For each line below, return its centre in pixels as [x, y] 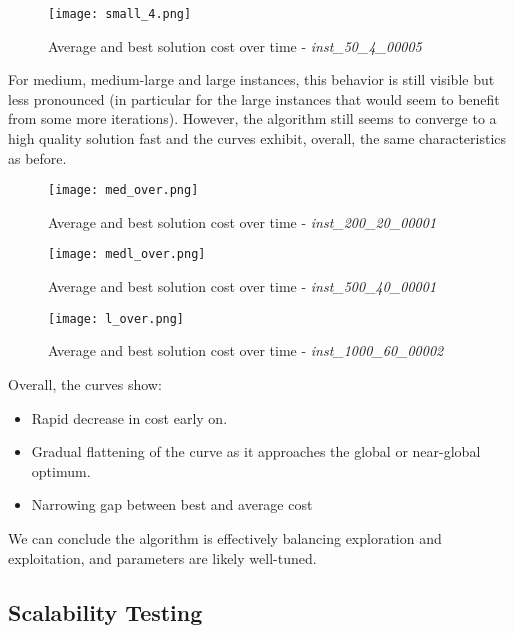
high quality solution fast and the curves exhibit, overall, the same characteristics [257, 138]
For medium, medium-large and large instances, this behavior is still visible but [251, 79]
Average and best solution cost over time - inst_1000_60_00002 [246, 350]
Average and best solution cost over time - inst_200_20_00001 [242, 221]
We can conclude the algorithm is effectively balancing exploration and [225, 537]
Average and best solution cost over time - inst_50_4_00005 [235, 45]
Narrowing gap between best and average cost [172, 504]
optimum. [61, 470]
